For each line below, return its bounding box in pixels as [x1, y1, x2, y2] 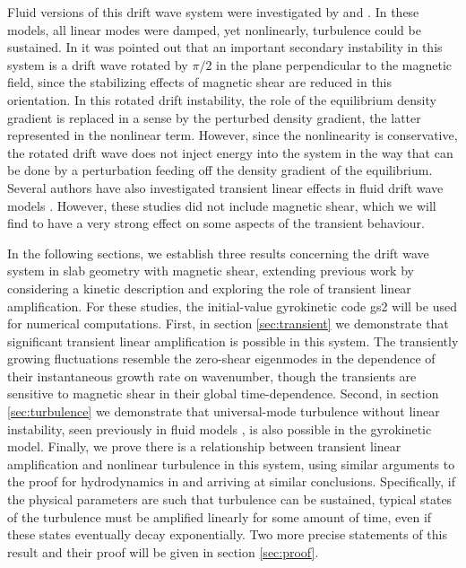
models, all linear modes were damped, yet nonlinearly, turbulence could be [7, 20, 421, 39]
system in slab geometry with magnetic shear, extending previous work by [7, 261, 414, 280]
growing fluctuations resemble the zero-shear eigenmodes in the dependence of [7, 349, 436, 368]
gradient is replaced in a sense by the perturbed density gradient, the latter [7, 108, 421, 127]
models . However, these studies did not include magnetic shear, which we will [7, 196, 436, 214]
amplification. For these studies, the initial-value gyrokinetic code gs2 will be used [7, 296, 457, 315]
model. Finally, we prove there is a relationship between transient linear [7, 437, 401, 456]
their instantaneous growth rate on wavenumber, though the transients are [7, 366, 417, 385]
